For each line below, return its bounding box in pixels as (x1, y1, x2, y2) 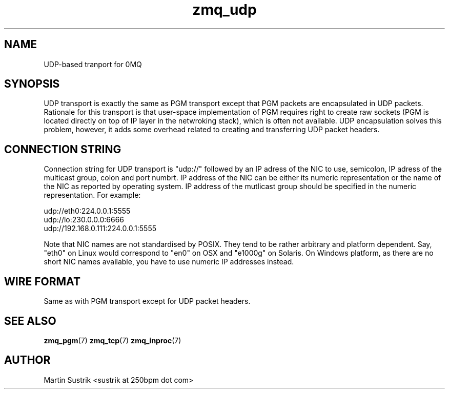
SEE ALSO (4, 314, 56, 327)
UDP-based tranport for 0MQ (44, 59, 142, 69)
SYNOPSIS (4, 77, 60, 91)
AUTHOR (4, 354, 51, 367)
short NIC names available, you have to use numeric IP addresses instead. (44, 257, 294, 266)
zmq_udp (192, 1, 257, 18)
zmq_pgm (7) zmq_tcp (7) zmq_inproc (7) (44, 336, 181, 345)
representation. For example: (44, 191, 141, 200)
